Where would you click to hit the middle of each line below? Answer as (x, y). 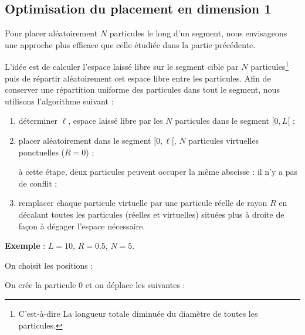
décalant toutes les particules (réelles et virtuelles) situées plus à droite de (151, 214)
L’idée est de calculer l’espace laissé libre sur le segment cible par (122, 67)
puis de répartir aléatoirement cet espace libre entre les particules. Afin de (138, 78)
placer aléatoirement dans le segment (85, 141)
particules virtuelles (223, 141)
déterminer (38, 121)
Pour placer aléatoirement (51, 33)
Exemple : (25, 246)
